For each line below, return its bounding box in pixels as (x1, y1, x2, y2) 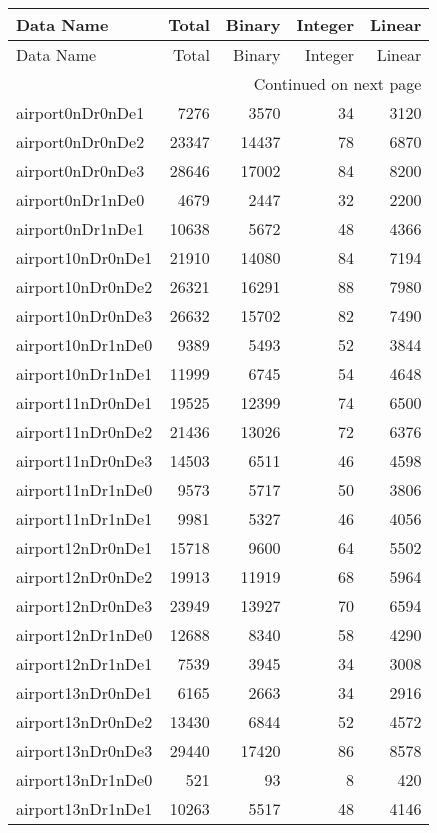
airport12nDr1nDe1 (16, 652, 153, 675)
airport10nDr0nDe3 (16, 304, 153, 327)
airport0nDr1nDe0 (16, 188, 145, 211)
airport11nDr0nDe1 (16, 391, 153, 414)
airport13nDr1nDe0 (16, 768, 153, 791)
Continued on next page (253, 72, 422, 95)
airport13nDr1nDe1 (16, 797, 153, 820)
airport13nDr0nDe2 (16, 710, 153, 733)
